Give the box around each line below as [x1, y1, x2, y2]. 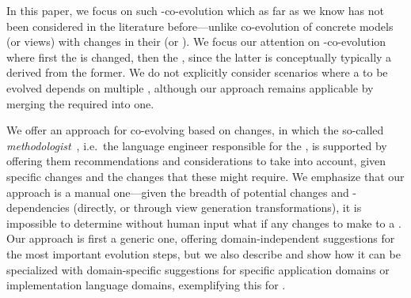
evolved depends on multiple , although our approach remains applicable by [6, 79, 374, 96]
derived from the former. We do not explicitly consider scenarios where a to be [6, 64, 388, 81]
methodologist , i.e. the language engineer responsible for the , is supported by [6, 137, 387, 153]
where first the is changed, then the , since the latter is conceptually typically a [6, 48, 392, 65]
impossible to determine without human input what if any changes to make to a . [6, 214, 401, 231]
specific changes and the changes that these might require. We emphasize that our [6, 168, 405, 184]
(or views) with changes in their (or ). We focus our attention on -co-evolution [6, 33, 386, 50]
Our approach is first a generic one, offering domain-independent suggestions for [6, 230, 395, 247]
